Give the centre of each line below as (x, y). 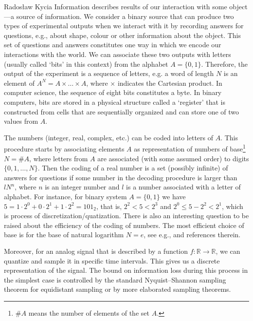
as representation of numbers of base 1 (190, 148)
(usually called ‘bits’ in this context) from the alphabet (86, 64)
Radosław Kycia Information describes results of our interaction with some (116, 6)
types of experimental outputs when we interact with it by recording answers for (124, 26)
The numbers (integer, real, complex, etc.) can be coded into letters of (108, 137)
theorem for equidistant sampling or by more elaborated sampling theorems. (117, 289)
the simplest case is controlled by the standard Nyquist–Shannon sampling (115, 279)
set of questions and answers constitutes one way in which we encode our (113, 45)
